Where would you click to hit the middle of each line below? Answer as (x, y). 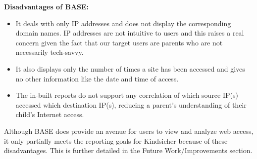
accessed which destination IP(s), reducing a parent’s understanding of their (131, 104)
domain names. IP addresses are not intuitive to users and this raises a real (130, 33)
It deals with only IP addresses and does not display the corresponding (123, 23)
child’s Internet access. (50, 114)
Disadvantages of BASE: (47, 6)
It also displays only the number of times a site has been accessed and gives (130, 68)
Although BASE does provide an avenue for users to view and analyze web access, (129, 131)
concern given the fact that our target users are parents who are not (119, 42)
